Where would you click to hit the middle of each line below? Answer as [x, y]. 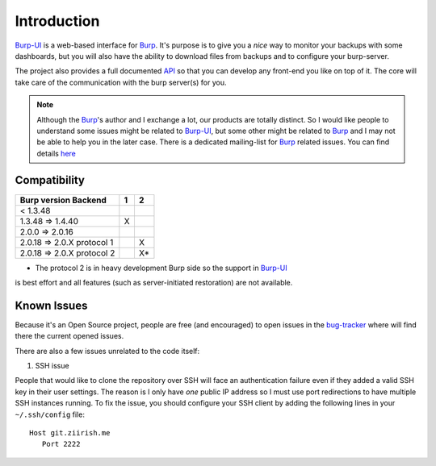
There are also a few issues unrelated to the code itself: [107, 351]
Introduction [57, 21]
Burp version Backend [63, 200]
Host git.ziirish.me [70, 433]
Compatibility [50, 180]
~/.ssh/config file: [50, 414]
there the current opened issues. [69, 336]
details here [56, 153]
